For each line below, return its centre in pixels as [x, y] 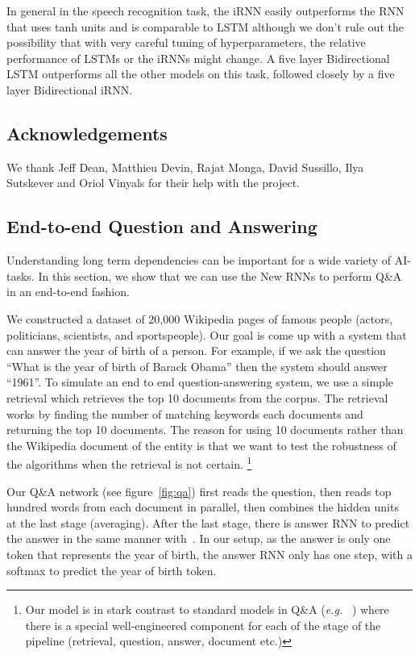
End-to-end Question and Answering [162, 226]
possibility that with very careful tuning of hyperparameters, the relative [186, 42]
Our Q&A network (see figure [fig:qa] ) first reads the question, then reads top [199, 491]
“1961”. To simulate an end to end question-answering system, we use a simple [200, 382]
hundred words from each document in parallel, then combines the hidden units [203, 507]
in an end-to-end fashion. [68, 292]
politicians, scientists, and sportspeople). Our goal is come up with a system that [207, 334]
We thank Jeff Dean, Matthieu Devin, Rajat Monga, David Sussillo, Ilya [185, 167]
